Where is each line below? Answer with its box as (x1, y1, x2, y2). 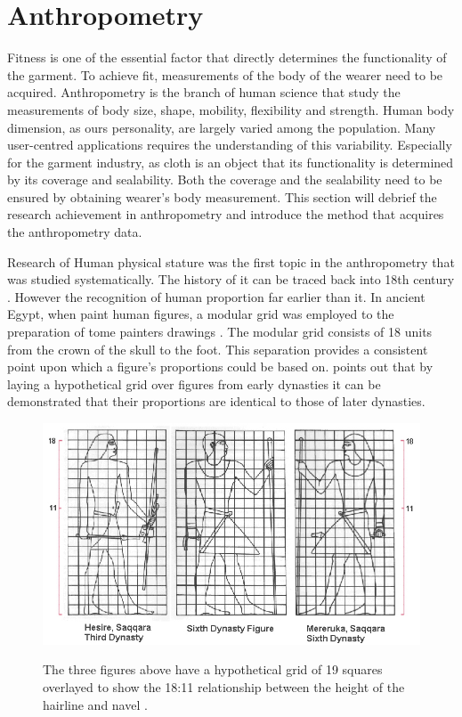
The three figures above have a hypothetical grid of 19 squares (43, 660, 383, 679)
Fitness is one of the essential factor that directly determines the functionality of (7, 48, 447, 67)
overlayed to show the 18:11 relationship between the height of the (43, 677, 405, 696)
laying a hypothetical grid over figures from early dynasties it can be (7, 374, 381, 393)
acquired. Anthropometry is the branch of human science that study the (7, 83, 401, 102)
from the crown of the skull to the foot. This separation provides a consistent (7, 339, 428, 358)
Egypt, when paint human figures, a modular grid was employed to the (7, 305, 394, 323)
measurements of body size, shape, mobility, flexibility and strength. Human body (7, 100, 455, 118)
